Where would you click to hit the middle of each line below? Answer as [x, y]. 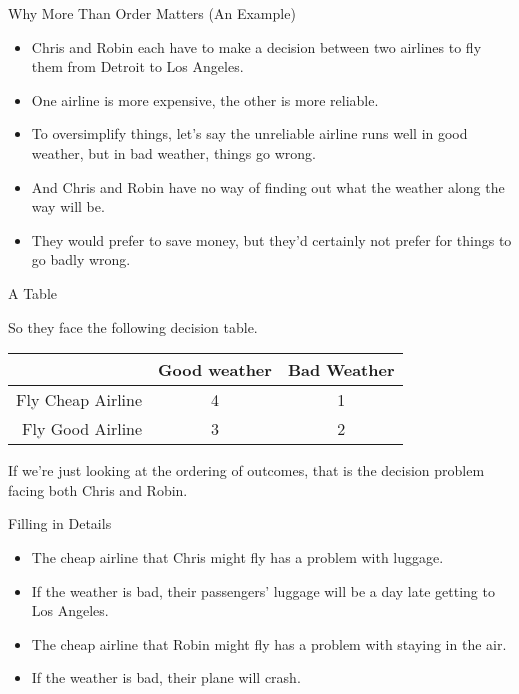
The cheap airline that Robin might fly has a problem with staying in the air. [269, 643]
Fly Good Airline [82, 429]
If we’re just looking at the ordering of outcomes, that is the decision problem [246, 470]
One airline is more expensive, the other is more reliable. [205, 99]
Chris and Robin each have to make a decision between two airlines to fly [256, 46]
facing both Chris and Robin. [98, 489]
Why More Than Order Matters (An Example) [152, 13]
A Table [32, 292]
